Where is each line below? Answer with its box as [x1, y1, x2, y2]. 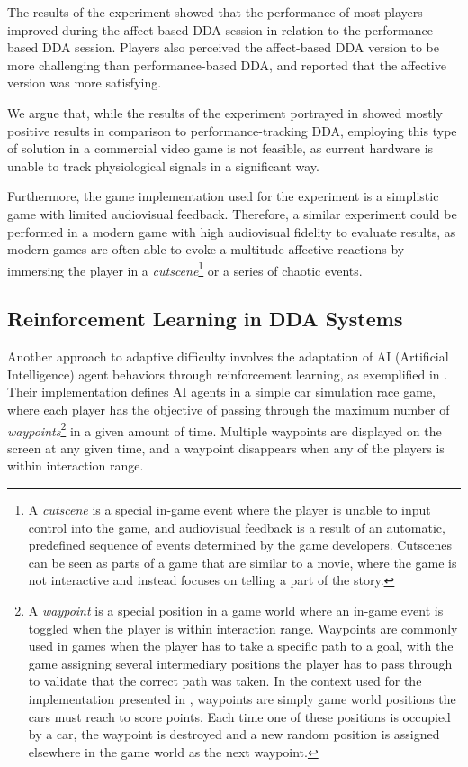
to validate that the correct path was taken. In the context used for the [28, 671, 422, 690]
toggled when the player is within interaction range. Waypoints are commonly [28, 618, 458, 637]
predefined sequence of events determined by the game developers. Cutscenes [28, 535, 453, 554]
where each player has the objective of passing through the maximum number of [7, 399, 450, 418]
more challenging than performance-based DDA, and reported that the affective [7, 55, 446, 74]
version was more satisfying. [7, 73, 162, 92]
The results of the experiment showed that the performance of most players [7, 3, 423, 21]
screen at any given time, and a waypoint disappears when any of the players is [7, 438, 445, 457]
